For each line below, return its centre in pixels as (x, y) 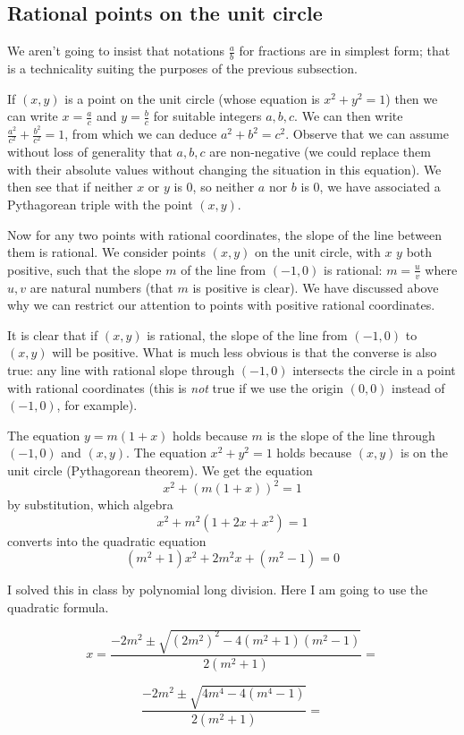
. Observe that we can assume (367, 134)
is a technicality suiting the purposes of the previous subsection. (182, 68)
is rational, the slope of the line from (247, 334)
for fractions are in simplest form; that (345, 51)
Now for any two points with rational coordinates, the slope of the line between (225, 234)
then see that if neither (70, 187)
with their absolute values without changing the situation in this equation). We (224, 169)
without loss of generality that (90, 152)
